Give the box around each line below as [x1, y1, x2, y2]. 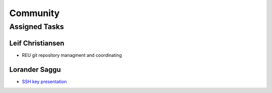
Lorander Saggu [9, 65, 61, 74]
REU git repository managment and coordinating [22, 52, 122, 58]
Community [9, 8, 60, 19]
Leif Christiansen [9, 39, 65, 47]
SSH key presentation [22, 78, 67, 84]
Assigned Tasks [9, 22, 64, 31]
